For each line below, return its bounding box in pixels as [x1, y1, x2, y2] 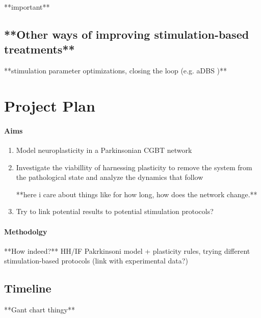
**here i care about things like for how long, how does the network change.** [16, 189, 257, 199]
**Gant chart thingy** [4, 304, 75, 315]
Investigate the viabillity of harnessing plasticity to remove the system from [16, 162, 252, 172]
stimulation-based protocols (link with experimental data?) [4, 255, 188, 266]
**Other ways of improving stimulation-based [4, 26, 249, 42]
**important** [4, 2, 50, 12]
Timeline [4, 280, 51, 296]
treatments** [4, 41, 75, 57]
